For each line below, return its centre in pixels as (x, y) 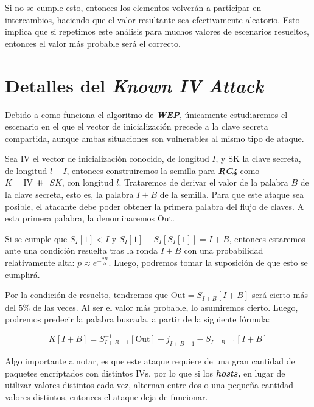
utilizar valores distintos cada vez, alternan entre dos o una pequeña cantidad (149, 385)
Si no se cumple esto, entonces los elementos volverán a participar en (133, 7)
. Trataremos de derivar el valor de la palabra (204, 182)
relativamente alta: (40, 263)
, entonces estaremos (267, 238)
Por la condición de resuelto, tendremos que (87, 295)
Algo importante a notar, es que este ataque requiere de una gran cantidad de (150, 361)
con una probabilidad (224, 250)
